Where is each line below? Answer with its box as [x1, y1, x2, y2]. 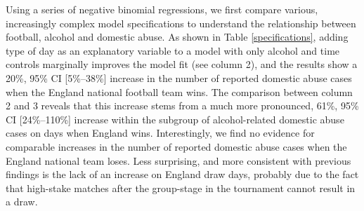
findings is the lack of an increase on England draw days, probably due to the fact [6, 167, 359, 182]
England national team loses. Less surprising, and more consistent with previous [6, 153, 351, 168]
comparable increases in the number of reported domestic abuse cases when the [6, 139, 347, 154]
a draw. [6, 194, 38, 209]
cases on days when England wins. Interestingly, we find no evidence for [6, 125, 315, 140]
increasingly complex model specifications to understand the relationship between [6, 15, 356, 30]
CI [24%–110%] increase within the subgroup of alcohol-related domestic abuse [6, 111, 344, 126]
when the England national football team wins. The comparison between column [6, 84, 353, 99]
